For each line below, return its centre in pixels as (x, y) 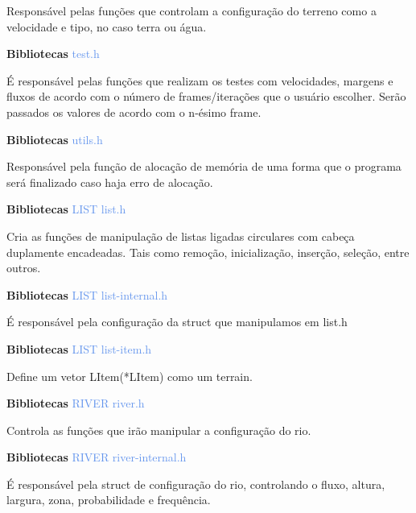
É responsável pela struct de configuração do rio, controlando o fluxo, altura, (196, 484)
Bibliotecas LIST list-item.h (79, 348)
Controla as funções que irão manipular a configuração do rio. (159, 430)
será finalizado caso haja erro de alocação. (110, 182)
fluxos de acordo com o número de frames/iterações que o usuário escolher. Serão (206, 96)
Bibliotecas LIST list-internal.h (87, 294)
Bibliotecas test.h (53, 54)
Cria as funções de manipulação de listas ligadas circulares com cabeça (181, 236)
